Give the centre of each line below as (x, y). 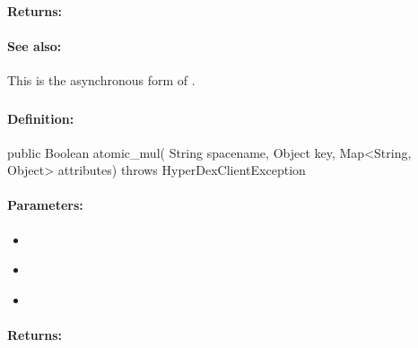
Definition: (41, 118)
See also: (35, 45)
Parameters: (45, 205)
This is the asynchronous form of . (101, 79)
